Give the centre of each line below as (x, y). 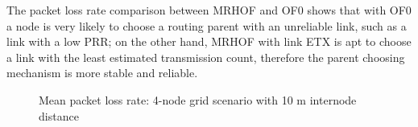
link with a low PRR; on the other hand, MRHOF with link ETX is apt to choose (209, 41)
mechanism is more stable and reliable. (102, 73)
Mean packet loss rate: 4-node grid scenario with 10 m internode (198, 99)
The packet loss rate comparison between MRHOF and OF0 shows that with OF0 (209, 10)
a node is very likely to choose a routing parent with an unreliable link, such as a (207, 25)
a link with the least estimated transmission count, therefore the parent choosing (206, 57)
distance (59, 115)
